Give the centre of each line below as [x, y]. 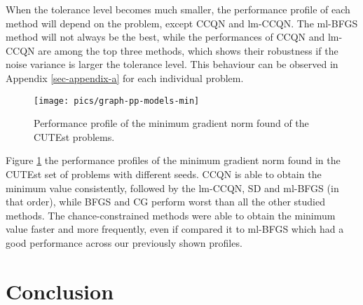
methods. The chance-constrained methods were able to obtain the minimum [171, 215]
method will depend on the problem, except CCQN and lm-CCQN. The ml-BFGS [182, 23]
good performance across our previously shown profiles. [124, 242]
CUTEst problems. [74, 136]
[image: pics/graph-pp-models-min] [117, 101]
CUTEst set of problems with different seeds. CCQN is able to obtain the [164, 174]
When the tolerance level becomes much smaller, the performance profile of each [178, 9]
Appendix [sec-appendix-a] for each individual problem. [125, 77]
